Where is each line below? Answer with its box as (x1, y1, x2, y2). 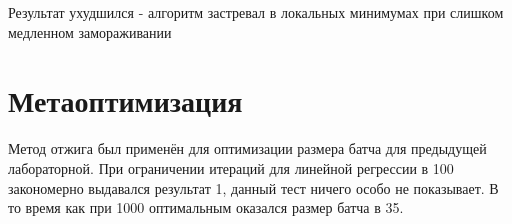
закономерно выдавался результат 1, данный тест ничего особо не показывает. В (8, 177, 499, 198)
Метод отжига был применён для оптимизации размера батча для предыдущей (8, 138, 487, 159)
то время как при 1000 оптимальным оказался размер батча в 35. (8, 197, 404, 218)
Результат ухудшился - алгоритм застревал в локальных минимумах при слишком (8, 2, 504, 22)
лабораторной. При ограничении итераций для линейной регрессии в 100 (8, 157, 454, 178)
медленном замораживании (8, 21, 172, 42)
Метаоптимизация (8, 80, 243, 121)
